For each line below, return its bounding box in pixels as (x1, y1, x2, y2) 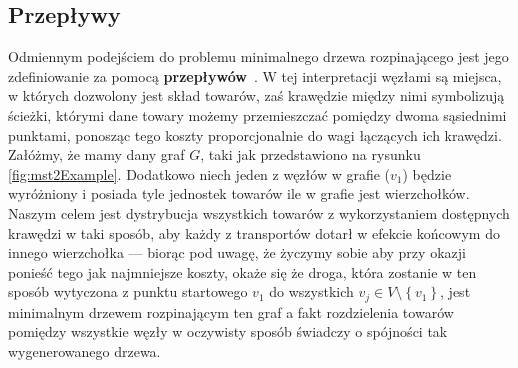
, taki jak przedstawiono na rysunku (200, 144, 421, 165)
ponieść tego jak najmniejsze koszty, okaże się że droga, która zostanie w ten (8, 261, 477, 282)
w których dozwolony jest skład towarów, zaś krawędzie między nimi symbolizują (8, 85, 505, 106)
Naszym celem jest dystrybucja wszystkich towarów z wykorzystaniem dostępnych (8, 202, 510, 223)
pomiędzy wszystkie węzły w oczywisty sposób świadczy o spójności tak (8, 321, 448, 342)
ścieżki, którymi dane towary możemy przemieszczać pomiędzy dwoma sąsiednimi (8, 104, 507, 125)
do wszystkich (269, 281, 354, 302)
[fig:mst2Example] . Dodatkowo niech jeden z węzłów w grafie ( (8, 163, 391, 184)
